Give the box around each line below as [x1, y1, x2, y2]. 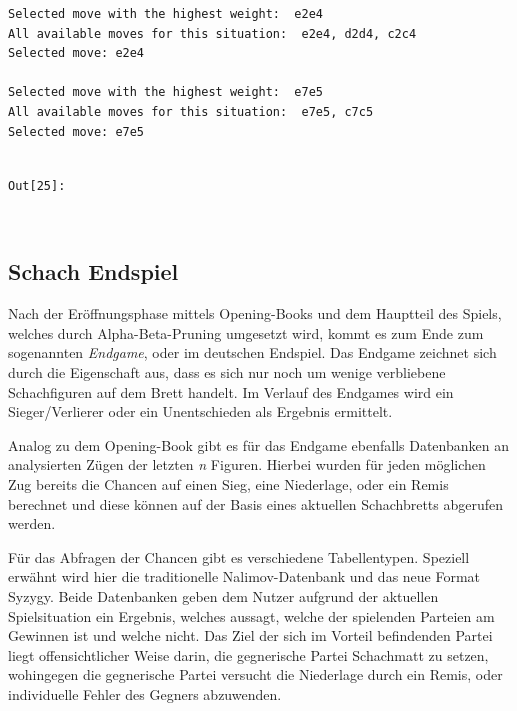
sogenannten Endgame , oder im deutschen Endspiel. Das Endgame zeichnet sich [8, 342, 497, 363]
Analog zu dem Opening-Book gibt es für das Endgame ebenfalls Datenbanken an [8, 434, 509, 455]
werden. [8, 513, 56, 534]
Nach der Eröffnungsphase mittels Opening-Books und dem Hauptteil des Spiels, [8, 303, 502, 324]
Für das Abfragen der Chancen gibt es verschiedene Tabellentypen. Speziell [8, 546, 470, 567]
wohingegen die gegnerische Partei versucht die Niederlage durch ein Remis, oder [8, 664, 503, 685]
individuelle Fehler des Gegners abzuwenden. [8, 683, 282, 704]
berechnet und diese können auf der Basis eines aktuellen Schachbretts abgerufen [8, 493, 504, 514]
